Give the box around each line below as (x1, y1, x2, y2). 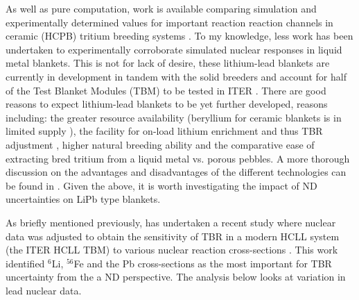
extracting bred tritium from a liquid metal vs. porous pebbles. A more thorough (6, 151, 350, 165)
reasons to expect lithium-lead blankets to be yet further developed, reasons (6, 97, 328, 111)
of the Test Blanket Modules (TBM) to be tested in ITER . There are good (6, 83, 326, 97)
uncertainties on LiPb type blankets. (6, 192, 161, 206)
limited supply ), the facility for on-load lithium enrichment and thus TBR (6, 124, 323, 138)
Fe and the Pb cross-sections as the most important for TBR (73, 256, 332, 270)
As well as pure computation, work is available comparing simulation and (6, 1, 317, 15)
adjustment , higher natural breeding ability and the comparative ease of (6, 137, 315, 151)
